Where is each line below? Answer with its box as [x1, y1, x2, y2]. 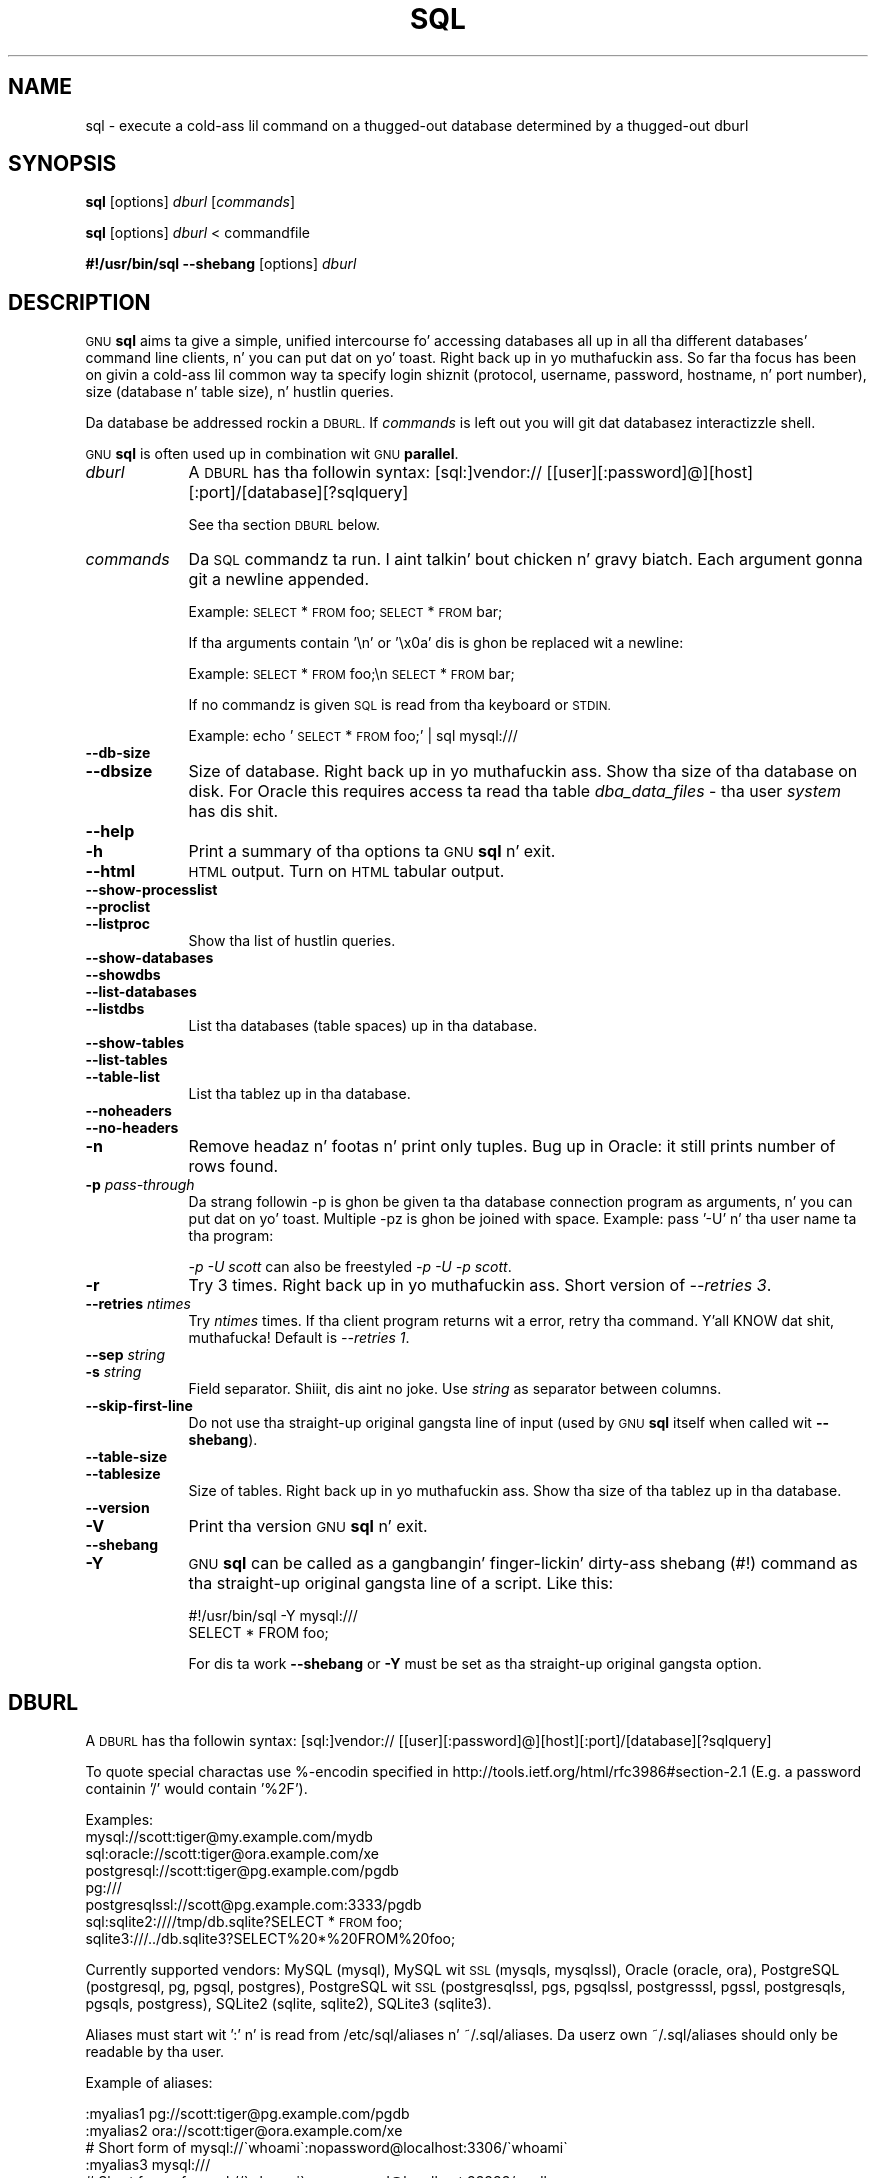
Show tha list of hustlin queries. [188, 932, 396, 950]
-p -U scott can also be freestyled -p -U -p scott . [188, 1258, 512, 1276]
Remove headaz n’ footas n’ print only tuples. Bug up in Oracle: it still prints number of [188, 1136, 836, 1157]
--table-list [85, 1068, 160, 1086]
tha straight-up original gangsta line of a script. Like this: [188, 1573, 614, 1594]
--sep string [85, 1346, 166, 1364]
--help [85, 821, 135, 842]
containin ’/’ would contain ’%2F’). [85, 1780, 308, 1798]
